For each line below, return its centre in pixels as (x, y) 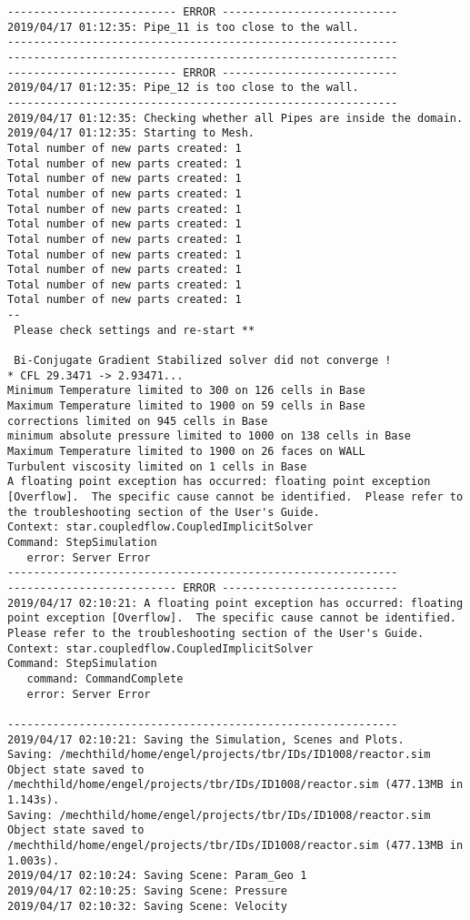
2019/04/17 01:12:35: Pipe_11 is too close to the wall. (183, 27)
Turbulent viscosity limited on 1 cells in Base (157, 466)
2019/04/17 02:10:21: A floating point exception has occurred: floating (235, 603)
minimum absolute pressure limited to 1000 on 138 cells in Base (209, 436)
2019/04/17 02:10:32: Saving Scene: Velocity (147, 906)
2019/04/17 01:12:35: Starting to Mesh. (131, 133)
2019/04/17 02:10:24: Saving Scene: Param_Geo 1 (157, 876)
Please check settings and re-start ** (135, 330)
